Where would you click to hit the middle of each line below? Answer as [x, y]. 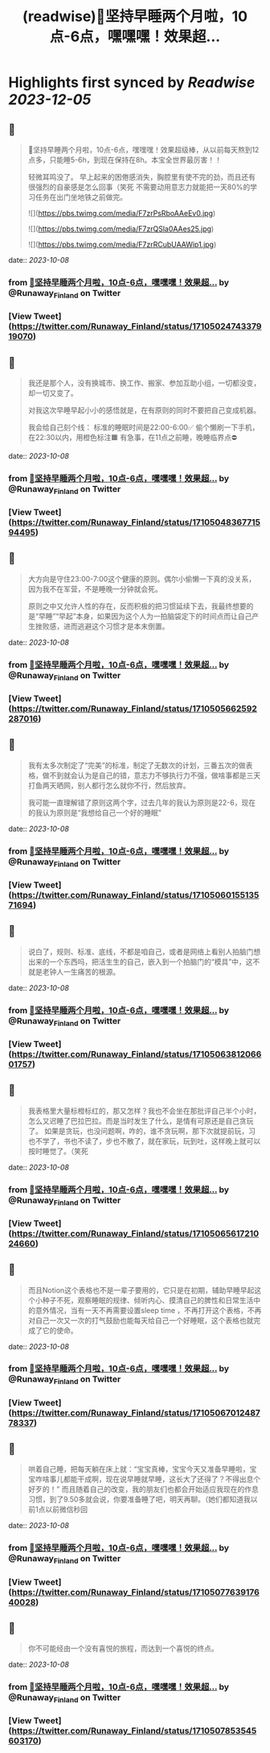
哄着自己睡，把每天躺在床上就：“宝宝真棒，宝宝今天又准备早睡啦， [139, 1469]
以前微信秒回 [67, 1510]
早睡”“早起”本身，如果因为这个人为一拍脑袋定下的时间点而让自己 [145, 616]
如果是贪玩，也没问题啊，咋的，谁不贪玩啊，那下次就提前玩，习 [149, 1131]
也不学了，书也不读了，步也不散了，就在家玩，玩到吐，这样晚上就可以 [144, 1140]
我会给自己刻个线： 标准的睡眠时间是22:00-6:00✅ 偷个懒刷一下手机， [143, 427]
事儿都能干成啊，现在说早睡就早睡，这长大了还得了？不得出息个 [155, 1479]
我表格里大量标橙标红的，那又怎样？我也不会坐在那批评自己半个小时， [144, 1111]
